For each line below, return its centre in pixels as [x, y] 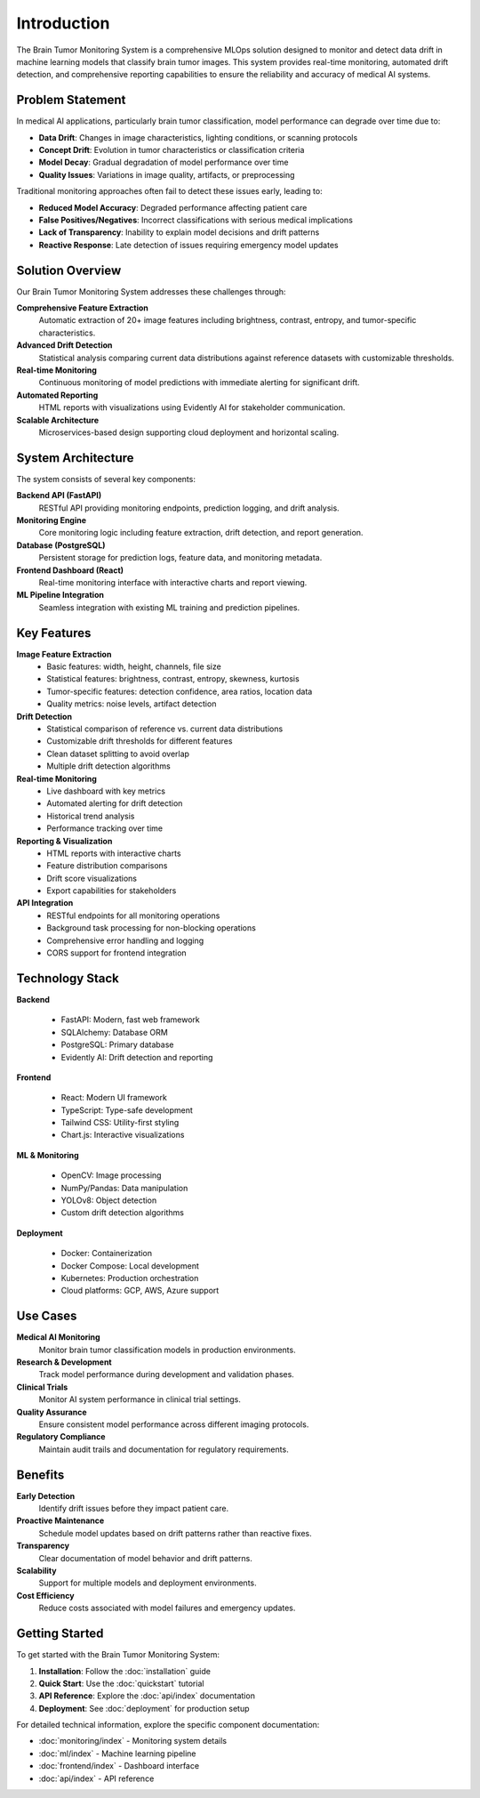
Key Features [54, 633]
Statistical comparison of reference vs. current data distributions [165, 729]
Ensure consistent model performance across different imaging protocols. [174, 1424]
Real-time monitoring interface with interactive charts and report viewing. [173, 582]
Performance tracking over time [105, 828]
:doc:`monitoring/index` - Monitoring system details [132, 1741]
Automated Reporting [57, 395]
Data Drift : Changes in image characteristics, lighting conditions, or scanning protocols [198, 137]
